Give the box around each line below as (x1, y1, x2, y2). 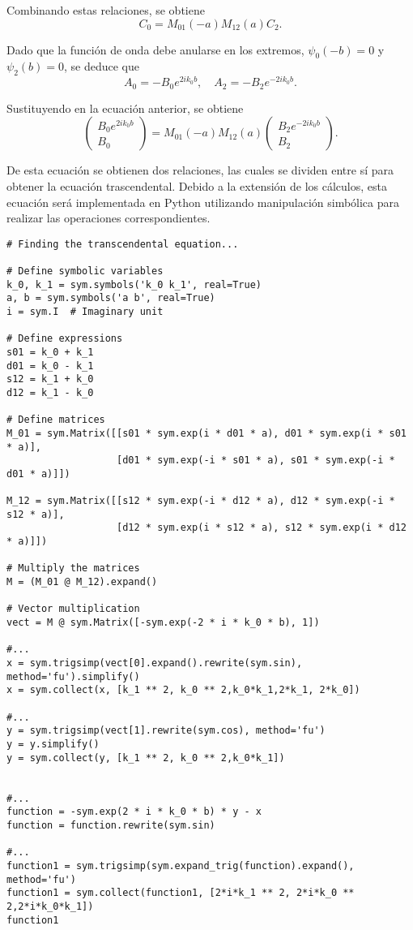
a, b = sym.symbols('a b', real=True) (6, 292, 215, 304)
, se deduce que (63, 58, 139, 75)
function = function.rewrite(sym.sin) (6, 819, 215, 831)
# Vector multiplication (6, 603, 140, 615)
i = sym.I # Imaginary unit (6, 305, 164, 317)
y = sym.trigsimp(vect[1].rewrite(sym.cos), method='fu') (6, 725, 326, 737)
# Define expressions (6, 333, 123, 345)
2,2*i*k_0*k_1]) (6, 900, 94, 912)
